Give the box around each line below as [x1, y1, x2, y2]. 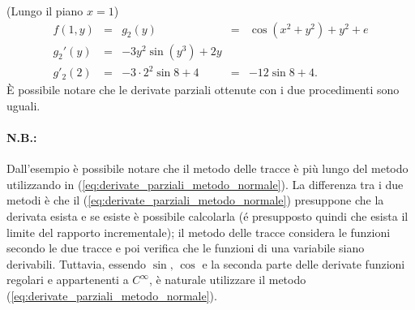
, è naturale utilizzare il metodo [148, 271, 306, 288]
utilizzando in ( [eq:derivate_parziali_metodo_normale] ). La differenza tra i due [6, 175, 404, 192]
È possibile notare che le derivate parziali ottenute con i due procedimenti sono [6, 81, 400, 98]
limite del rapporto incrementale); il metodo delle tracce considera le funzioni [6, 223, 391, 240]
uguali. [6, 97, 41, 114]
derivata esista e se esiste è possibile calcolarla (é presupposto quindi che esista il [6, 207, 409, 224]
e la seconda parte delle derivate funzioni [202, 255, 405, 272]
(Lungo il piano [6, 2, 83, 19]
